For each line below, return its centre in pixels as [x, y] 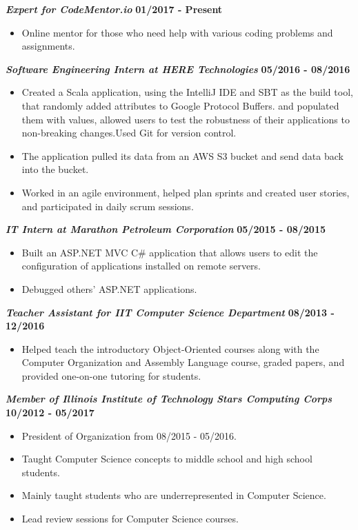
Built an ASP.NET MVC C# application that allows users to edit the [170, 252]
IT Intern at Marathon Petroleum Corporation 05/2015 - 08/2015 [166, 229]
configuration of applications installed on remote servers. [141, 266]
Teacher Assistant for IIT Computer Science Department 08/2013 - [170, 312]
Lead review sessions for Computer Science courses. [130, 519]
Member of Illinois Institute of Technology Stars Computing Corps [169, 399]
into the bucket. [55, 169]
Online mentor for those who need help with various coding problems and [177, 32]
